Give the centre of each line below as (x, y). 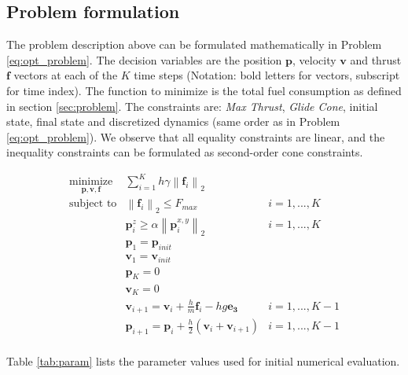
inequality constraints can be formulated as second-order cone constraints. (185, 152)
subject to (93, 204)
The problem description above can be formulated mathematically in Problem (194, 44)
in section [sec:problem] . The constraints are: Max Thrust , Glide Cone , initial (192, 106)
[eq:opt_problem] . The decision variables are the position (144, 59)
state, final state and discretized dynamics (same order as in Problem (173, 121)
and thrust (376, 59)
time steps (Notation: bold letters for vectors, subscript (267, 75)
